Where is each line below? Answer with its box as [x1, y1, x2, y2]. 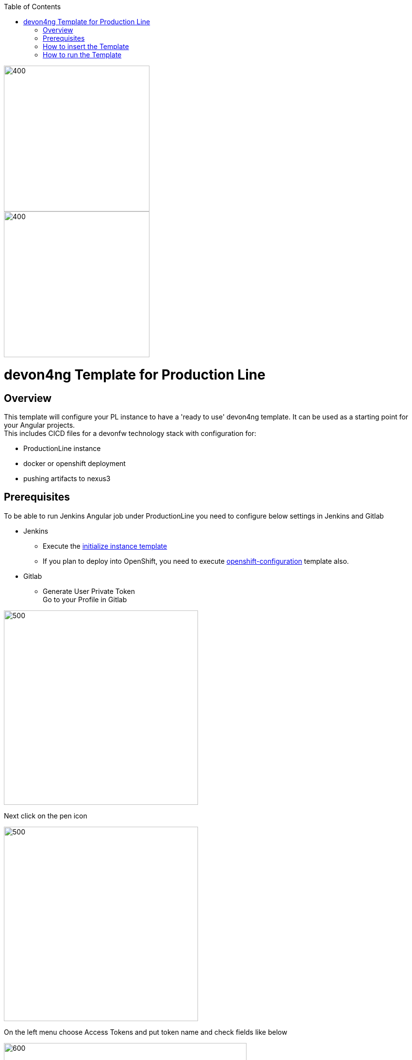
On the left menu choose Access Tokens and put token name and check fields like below [4, 1027, 287, 1036]
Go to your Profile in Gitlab [43, 595, 127, 604]
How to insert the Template [43, 42, 129, 51]
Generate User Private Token [43, 587, 135, 595]
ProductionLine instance [23, 444, 101, 452]
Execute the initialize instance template [43, 541, 167, 550]
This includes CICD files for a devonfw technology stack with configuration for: [4, 429, 256, 437]
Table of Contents [4, 2, 61, 11]
